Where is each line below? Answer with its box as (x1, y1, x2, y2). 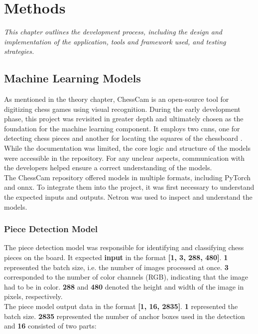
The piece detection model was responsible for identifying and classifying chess (4, 242, 244, 253)
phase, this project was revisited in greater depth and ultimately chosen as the (4, 113, 244, 124)
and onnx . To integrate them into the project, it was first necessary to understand (4, 182, 255, 192)
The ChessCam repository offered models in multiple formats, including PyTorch (4, 172, 251, 182)
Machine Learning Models (4, 70, 141, 86)
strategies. (4, 46, 34, 56)
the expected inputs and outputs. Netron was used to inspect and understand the (4, 192, 253, 202)
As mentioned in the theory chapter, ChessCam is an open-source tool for (4, 94, 229, 104)
